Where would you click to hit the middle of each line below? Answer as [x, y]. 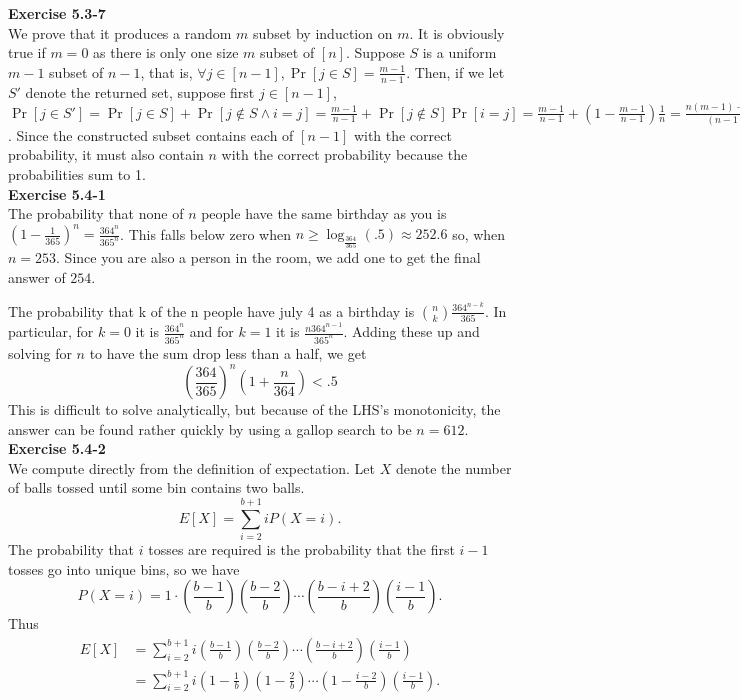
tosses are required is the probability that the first [301, 549]
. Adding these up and [411, 331]
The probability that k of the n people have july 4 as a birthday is [211, 310]
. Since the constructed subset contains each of [151, 134]
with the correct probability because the [344, 154]
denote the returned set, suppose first [140, 91]
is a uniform [459, 52]
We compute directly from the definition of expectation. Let [192, 467]
